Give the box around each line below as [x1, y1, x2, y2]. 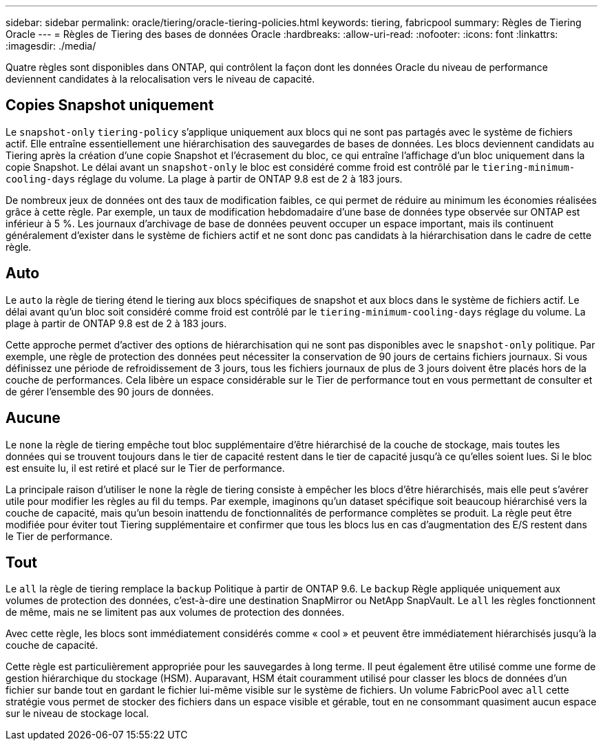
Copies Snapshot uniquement [6, 96, 214, 114]
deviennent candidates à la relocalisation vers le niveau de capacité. [6, 73, 315, 85]
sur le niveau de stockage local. [6, 707, 149, 720]
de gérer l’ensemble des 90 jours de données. [6, 385, 214, 397]
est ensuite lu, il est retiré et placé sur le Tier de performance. [6, 462, 285, 474]
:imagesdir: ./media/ [6, 40, 96, 52]
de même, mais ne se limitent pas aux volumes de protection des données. [6, 606, 345, 619]
